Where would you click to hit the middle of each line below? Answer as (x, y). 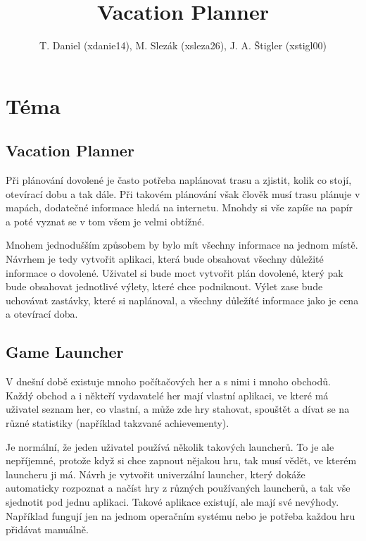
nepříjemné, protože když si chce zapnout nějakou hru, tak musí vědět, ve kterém (181, 460)
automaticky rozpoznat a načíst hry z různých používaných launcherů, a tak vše (178, 488)
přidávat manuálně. (47, 529)
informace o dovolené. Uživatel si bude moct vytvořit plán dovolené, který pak (175, 272)
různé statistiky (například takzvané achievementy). (118, 423)
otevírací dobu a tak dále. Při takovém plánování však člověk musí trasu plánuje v (183, 193)
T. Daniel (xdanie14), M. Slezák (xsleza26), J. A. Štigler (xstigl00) (183, 45)
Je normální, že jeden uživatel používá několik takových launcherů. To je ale (170, 446)
